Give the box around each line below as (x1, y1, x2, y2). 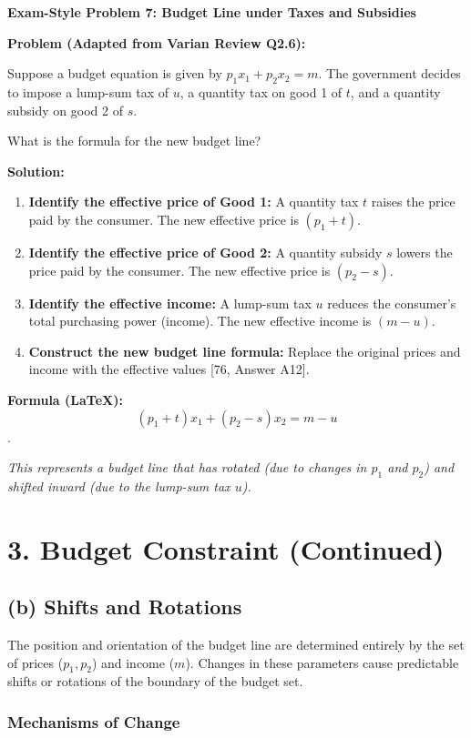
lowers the (396, 242, 453, 261)
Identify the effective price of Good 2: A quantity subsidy (28, 242, 383, 261)
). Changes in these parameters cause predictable (185, 652, 459, 672)
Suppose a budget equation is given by (7, 64, 222, 83)
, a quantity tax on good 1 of (179, 82, 343, 101)
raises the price (371, 192, 456, 211)
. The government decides (318, 64, 461, 83)
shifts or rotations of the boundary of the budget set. (7, 672, 303, 691)
